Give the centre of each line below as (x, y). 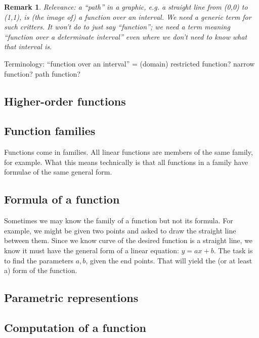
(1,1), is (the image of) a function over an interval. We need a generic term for (128, 16)
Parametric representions (71, 298)
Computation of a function (75, 327)
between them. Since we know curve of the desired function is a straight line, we (128, 240)
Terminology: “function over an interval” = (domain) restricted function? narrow (129, 63)
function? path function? (42, 73)
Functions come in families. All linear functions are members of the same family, (128, 152)
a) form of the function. (41, 270)
